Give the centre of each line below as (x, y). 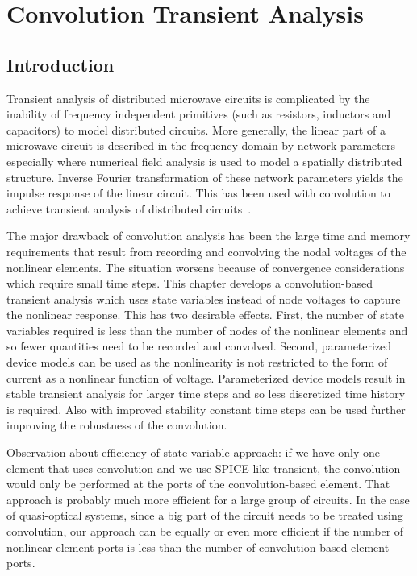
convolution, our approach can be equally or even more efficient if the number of (205, 531)
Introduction (60, 64)
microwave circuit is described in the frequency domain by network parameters (201, 145)
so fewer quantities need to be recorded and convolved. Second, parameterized (199, 346)
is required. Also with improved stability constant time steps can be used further (206, 409)
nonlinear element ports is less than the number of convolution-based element (198, 547)
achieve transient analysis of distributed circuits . (129, 208)
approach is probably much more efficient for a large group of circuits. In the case (208, 499)
